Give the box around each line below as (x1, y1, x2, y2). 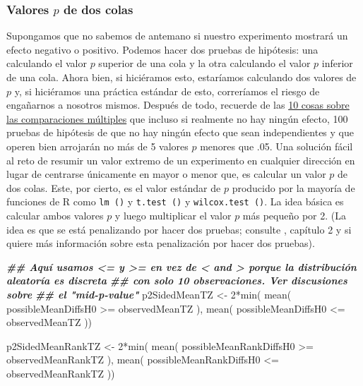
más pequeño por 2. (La (242, 208, 346, 222)
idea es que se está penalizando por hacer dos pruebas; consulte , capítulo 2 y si (6, 222, 352, 236)
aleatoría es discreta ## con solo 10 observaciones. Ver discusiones (6, 273, 347, 288)
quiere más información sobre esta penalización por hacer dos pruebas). (6, 236, 315, 251)
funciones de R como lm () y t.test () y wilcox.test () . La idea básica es (6, 194, 344, 209)
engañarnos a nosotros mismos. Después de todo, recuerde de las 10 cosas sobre (6, 97, 350, 112)
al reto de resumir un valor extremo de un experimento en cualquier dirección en (6, 152, 355, 167)
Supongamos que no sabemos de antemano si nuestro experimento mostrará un (6, 28, 348, 43)
